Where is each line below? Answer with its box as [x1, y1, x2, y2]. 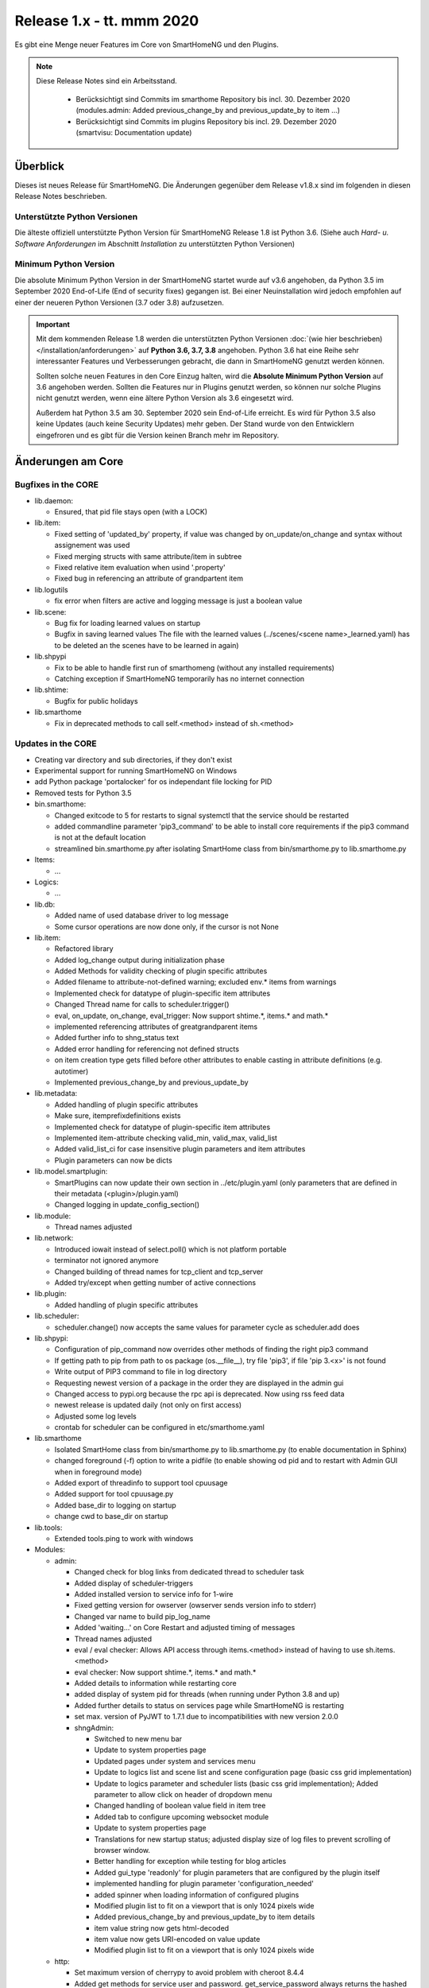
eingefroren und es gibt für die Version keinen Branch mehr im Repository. [36, 430, 280, 440]
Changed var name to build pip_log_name [74, 1611, 211, 1621]
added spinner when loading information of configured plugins [94, 1889, 300, 1900]
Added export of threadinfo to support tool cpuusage [54, 1478, 228, 1488]
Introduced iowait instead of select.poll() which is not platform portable [54, 1244, 287, 1254]
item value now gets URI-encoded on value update [94, 1935, 261, 1944]
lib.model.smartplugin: [34, 1167, 108, 1176]
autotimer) [54, 1066, 89, 1076]
